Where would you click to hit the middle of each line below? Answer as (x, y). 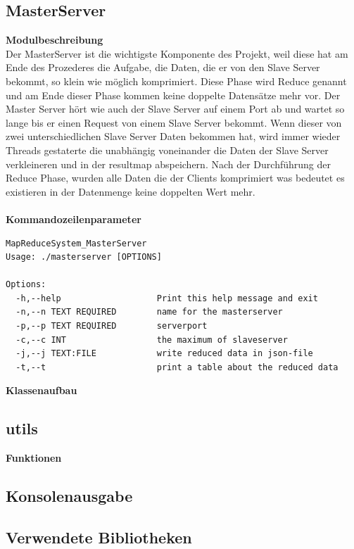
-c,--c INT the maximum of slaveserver (152, 340)
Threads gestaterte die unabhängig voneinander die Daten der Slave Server (167, 150)
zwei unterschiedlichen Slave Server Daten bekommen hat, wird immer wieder (173, 136)
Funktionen (34, 458)
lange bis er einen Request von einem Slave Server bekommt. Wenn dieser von (174, 122)
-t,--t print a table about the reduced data (177, 367)
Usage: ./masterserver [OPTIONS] (84, 257)
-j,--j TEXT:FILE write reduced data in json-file (164, 354)
